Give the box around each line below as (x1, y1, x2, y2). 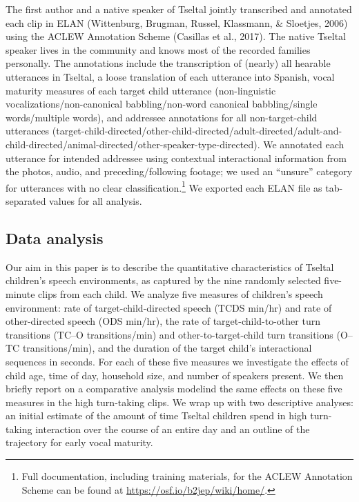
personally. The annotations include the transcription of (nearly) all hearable (6, 56, 331, 70)
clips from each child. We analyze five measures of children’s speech (38, 286, 323, 301)
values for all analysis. (49, 193, 142, 208)
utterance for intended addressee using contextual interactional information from (6, 150, 347, 165)
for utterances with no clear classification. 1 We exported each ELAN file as (6, 178, 322, 194)
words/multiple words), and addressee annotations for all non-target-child (6, 110, 318, 124)
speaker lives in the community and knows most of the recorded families (6, 42, 311, 57)
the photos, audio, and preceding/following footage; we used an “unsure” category (6, 164, 353, 179)
